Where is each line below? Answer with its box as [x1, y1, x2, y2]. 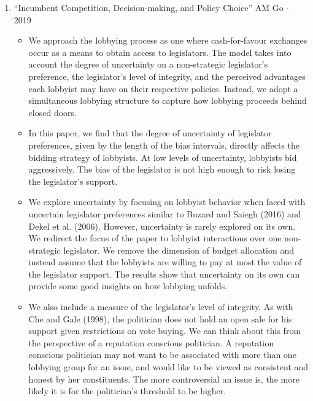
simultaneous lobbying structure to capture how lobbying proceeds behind [28, 94, 307, 107]
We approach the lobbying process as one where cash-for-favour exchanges [28, 34, 307, 47]
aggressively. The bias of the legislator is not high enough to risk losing [28, 163, 296, 176]
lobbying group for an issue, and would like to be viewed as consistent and [28, 360, 309, 373]
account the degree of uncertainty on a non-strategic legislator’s [28, 58, 268, 71]
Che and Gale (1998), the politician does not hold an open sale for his [28, 312, 292, 325]
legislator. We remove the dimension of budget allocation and [63, 243, 294, 256]
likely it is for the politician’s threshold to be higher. [28, 384, 226, 397]
